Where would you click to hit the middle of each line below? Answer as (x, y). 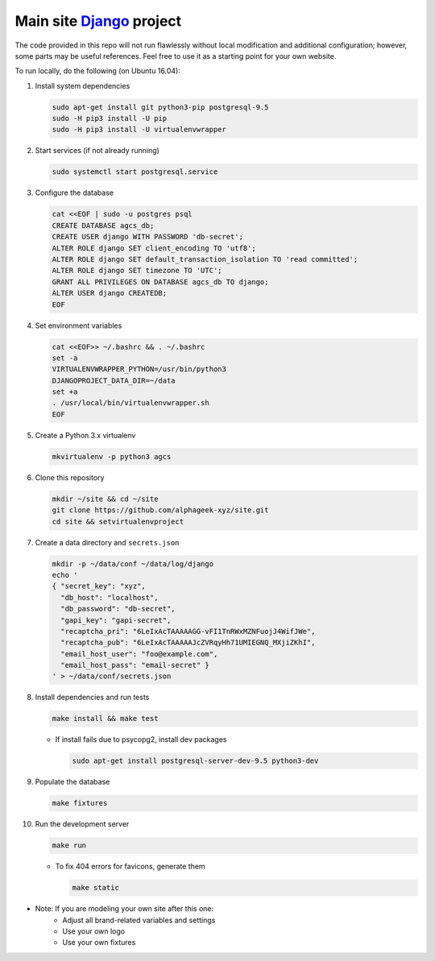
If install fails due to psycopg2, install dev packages (141, 739)
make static (96, 888)
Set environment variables (79, 325)
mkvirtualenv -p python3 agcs (112, 456)
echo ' (65, 575)
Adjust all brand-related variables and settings (139, 920)
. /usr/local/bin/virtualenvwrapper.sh (130, 403)
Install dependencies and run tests (92, 698)
